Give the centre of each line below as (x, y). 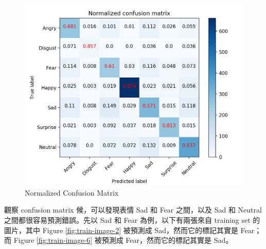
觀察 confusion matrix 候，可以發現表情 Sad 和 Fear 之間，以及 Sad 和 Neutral (133, 210)
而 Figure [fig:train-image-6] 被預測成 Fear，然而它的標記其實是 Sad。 (119, 240)
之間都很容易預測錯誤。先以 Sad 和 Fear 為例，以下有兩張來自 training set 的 (132, 219)
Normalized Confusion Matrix (72, 192)
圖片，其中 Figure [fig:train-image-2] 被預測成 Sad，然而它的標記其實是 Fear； (133, 230)
